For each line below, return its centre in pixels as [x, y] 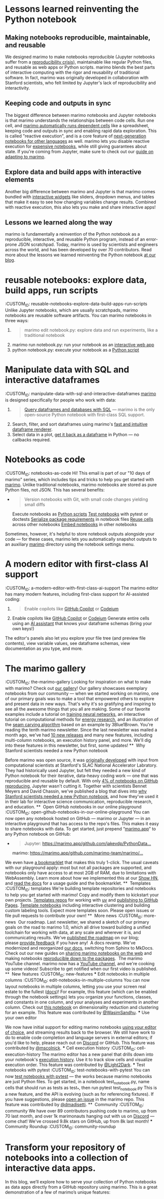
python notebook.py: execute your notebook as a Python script [75, 350]
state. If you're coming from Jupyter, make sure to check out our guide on [79, 151]
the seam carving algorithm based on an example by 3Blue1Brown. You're [79, 725]
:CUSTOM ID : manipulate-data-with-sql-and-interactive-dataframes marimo [81, 394]
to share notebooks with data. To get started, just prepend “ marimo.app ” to [81, 829]
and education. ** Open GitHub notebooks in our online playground [73, 807]
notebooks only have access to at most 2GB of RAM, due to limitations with [81, 873]
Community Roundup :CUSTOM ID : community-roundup [61, 1127]
